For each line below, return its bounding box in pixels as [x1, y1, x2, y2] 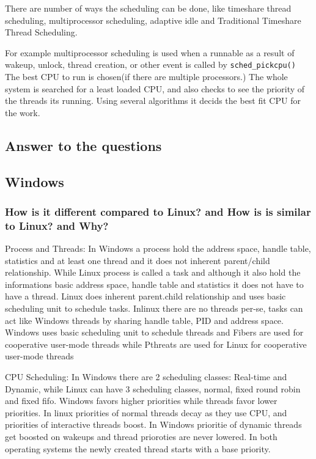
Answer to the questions [5, 136, 162, 155]
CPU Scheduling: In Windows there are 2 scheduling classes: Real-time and [5, 370, 287, 383]
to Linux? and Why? [5, 218, 109, 233]
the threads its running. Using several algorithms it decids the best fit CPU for [5, 94, 301, 107]
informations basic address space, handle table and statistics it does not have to [5, 277, 304, 290]
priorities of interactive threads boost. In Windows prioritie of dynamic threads [5, 418, 302, 431]
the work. [5, 106, 40, 119]
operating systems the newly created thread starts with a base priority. [5, 442, 271, 455]
